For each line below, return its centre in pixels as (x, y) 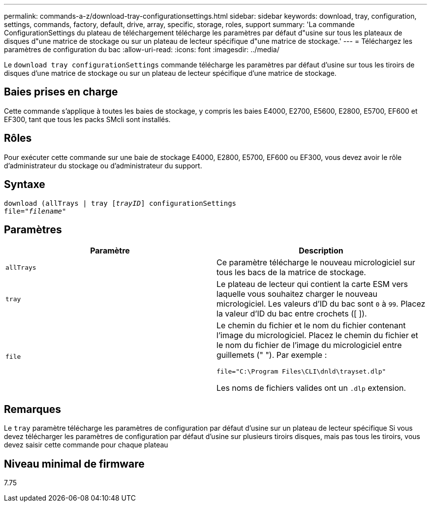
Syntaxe (25, 185)
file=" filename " (35, 211)
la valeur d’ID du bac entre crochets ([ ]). (292, 314)
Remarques (33, 409)
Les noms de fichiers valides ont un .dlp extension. (311, 388)
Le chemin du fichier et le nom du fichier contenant (311, 326)
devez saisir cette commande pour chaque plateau (86, 445)
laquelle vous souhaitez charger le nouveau (297, 294)
